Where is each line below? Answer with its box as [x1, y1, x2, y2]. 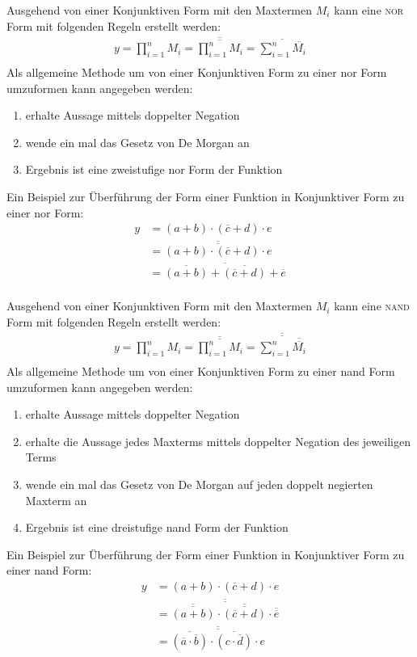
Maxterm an [25, 491, 87, 508]
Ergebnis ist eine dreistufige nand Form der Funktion [25, 519, 289, 536]
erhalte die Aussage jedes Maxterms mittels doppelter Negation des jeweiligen [25, 432, 411, 449]
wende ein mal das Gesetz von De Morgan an [25, 133, 250, 150]
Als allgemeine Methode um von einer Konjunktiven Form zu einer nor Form [6, 63, 387, 80]
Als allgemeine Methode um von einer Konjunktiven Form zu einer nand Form [6, 363, 395, 380]
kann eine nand [334, 297, 410, 314]
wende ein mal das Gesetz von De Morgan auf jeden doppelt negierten [25, 476, 373, 493]
